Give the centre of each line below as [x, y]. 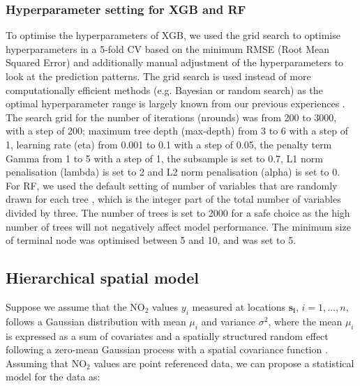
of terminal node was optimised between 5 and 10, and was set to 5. [151, 240]
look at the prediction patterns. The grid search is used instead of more [158, 76]
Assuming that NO [46, 363]
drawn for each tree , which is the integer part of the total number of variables [173, 199]
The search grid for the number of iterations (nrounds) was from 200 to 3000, [171, 117]
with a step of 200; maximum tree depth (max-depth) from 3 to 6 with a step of [177, 131]
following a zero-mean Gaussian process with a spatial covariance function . [167, 349]
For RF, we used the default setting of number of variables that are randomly [172, 185]
